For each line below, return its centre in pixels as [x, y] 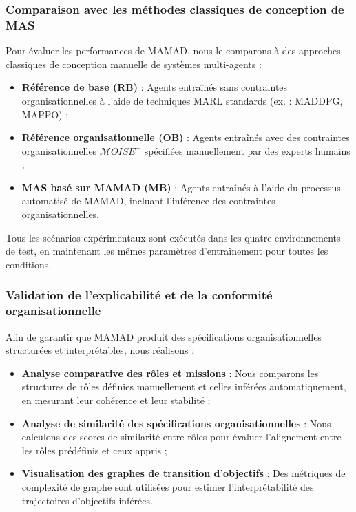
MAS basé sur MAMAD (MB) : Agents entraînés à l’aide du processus [181, 187]
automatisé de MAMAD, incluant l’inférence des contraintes [148, 201]
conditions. [29, 264]
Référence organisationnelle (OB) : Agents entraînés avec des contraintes [186, 137]
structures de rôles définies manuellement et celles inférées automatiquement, [184, 386]
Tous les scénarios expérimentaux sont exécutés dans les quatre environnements [173, 237]
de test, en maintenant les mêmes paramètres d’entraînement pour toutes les [167, 251]
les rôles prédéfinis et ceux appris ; [94, 450]
